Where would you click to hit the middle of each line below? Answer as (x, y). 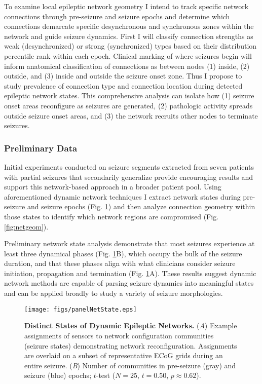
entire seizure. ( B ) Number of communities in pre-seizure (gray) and (130, 365)
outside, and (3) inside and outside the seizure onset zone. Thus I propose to (123, 76)
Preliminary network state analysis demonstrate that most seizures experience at (129, 243)
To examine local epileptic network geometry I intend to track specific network (126, 6)
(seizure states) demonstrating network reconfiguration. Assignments (131, 345)
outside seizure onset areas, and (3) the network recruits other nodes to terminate (131, 115)
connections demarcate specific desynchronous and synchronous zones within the (129, 26)
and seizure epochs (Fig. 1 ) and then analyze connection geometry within (141, 206)
